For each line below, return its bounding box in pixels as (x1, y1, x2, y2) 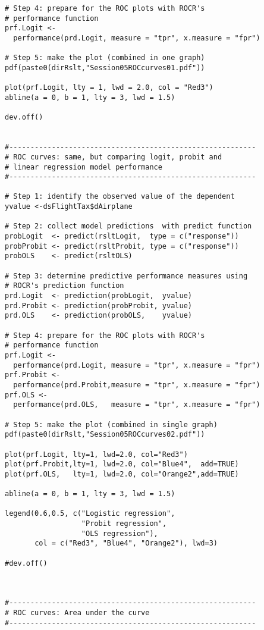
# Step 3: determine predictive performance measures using (5, 271, 248, 280)
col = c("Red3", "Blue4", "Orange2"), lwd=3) (34, 539, 218, 548)
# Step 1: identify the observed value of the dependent (5, 192, 235, 201)
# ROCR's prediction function (5, 281, 124, 290)
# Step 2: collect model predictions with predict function (5, 222, 252, 231)
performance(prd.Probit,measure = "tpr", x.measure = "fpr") (13, 380, 260, 389)
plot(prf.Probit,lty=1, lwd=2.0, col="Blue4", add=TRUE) (5, 460, 239, 469)
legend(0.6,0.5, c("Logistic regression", (5, 509, 175, 518)
